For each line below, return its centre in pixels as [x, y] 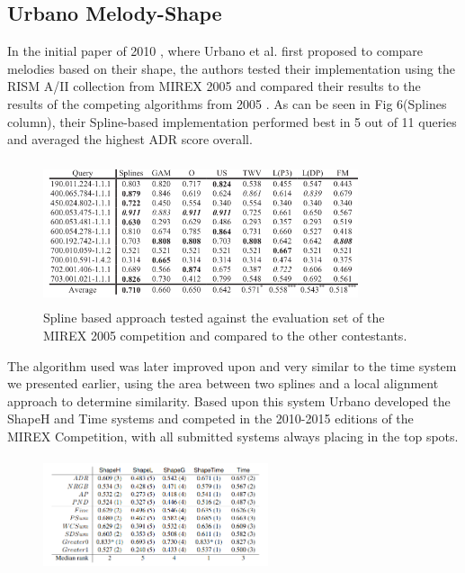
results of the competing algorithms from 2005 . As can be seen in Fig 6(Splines [227, 103]
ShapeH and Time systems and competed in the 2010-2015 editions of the [210, 418]
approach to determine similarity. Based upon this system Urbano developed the [229, 400]
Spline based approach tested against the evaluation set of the [214, 318]
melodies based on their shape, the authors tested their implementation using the [231, 68]
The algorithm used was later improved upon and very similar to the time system [232, 365]
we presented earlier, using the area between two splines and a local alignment [223, 383]
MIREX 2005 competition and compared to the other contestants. [225, 335]
